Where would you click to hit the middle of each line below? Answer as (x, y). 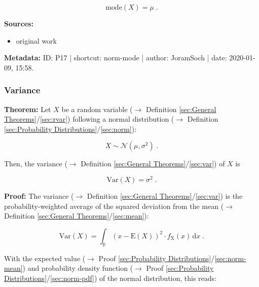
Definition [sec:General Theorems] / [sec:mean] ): (77, 216)
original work (36, 40)
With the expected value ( (45, 258)
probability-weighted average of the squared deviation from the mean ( (114, 206)
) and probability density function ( (78, 268)
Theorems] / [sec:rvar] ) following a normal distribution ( (89, 119)
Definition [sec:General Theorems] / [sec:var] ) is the (165, 196)
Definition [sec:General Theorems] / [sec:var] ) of (153, 164)
